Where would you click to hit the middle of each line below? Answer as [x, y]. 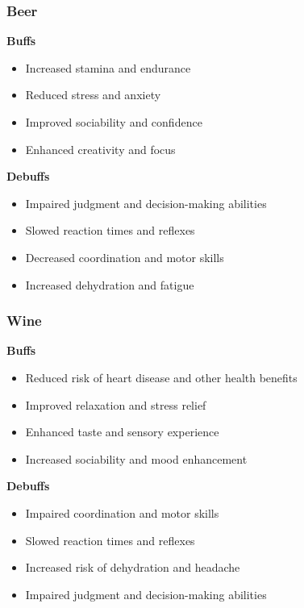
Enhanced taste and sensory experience [122, 432]
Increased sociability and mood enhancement [136, 458]
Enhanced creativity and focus [100, 149]
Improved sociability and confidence [114, 122]
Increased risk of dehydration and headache [133, 567]
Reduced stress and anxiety [93, 95]
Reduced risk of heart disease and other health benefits [161, 377]
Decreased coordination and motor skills [125, 257]
